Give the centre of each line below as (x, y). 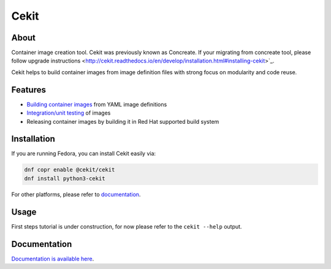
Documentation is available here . (53, 259)
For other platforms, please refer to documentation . (76, 194)
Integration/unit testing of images (69, 113)
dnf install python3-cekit (65, 178)
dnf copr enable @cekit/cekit (70, 170)
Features (29, 90)
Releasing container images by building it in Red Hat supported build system (123, 121)
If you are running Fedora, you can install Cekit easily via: (84, 154)
